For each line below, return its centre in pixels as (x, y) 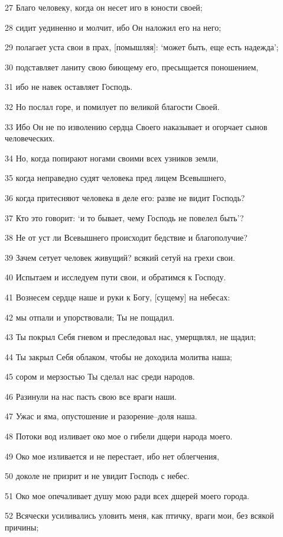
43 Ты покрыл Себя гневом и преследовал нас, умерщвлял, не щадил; (131, 337)
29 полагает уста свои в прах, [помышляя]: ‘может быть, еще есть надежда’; (142, 47)
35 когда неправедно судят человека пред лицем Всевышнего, (116, 178)
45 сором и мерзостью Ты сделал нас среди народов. (100, 376)
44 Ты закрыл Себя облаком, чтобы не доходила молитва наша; (119, 356)
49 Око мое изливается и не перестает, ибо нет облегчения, (112, 456)
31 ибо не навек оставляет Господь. (69, 87)
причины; (22, 527)
